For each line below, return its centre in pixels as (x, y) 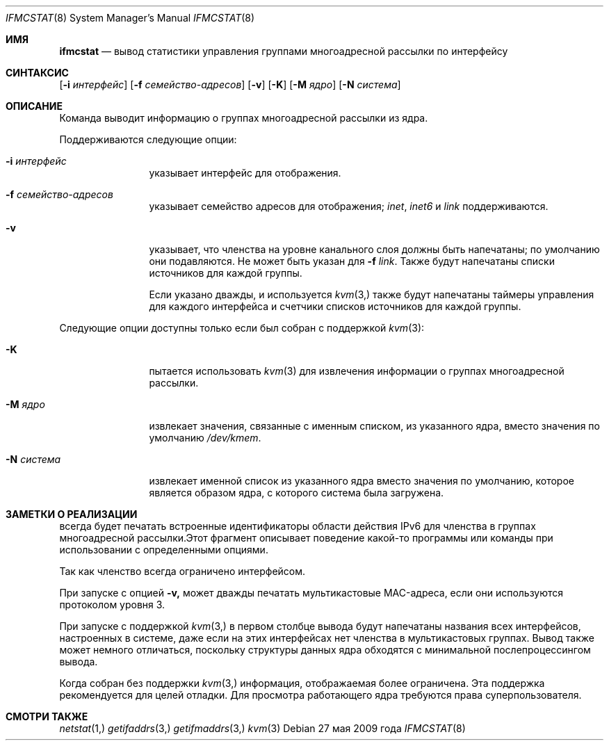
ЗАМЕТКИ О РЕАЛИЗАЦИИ (72, 514)
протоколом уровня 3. (112, 605)
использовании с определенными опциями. (164, 550)
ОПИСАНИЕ (34, 106)
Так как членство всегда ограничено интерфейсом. (182, 571)
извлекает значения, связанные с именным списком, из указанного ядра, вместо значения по (374, 426)
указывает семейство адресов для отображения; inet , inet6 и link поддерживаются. (349, 206)
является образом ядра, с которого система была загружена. (297, 493)
